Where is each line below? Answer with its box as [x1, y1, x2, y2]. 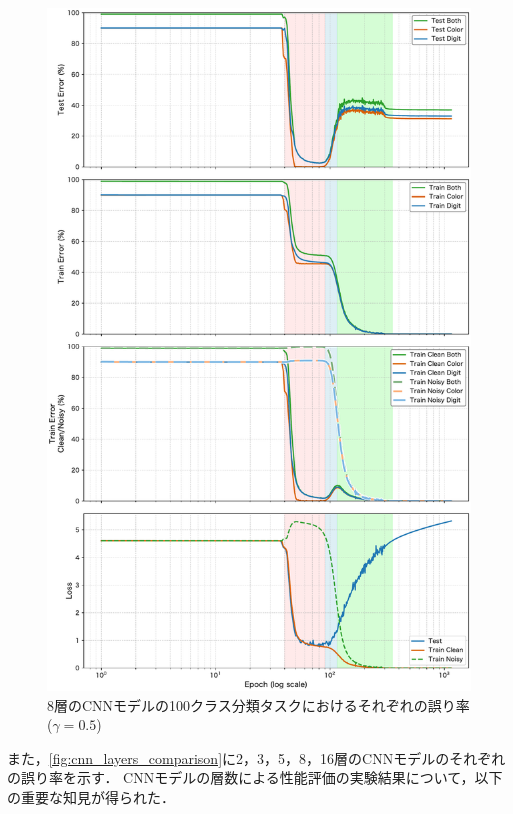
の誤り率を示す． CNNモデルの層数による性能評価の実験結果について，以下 [7, 767, 503, 788]
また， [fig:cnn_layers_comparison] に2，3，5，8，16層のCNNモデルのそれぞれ [7, 747, 506, 768]
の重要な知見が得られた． [7, 787, 175, 808]
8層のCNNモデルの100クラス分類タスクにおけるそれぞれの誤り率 [47, 694, 470, 715]
